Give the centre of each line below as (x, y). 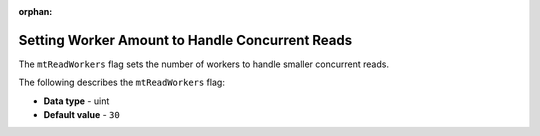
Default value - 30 (81, 115)
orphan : (35, 11)
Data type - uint (76, 101)
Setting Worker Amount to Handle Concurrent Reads (185, 40)
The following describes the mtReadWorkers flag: (121, 82)
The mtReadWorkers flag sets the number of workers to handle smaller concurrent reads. (204, 64)
